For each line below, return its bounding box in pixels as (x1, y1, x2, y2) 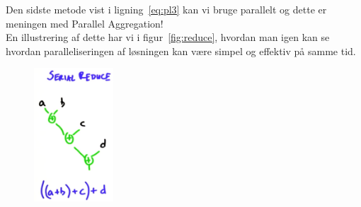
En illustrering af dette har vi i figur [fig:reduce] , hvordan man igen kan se (6, 30, 330, 45)
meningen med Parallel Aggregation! (6, 16, 164, 30)
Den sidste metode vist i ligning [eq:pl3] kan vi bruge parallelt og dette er (6, 2, 327, 16)
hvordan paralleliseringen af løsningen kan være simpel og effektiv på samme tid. (6, 43, 356, 58)
